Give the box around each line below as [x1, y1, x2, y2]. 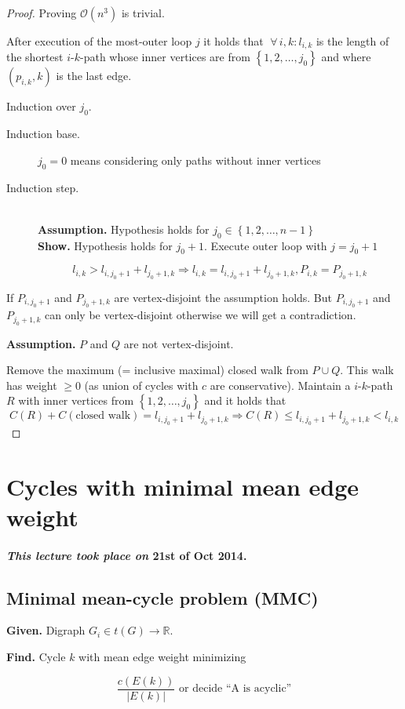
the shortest [6, 49, 64, 65]
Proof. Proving [6, 5, 77, 20]
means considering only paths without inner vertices [70, 151, 321, 168]
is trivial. [121, 5, 165, 20]
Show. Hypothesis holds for [38, 237, 173, 253]
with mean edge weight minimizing [78, 648, 246, 664]
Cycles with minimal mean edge [6, 470, 359, 502]
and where [321, 49, 371, 65]
